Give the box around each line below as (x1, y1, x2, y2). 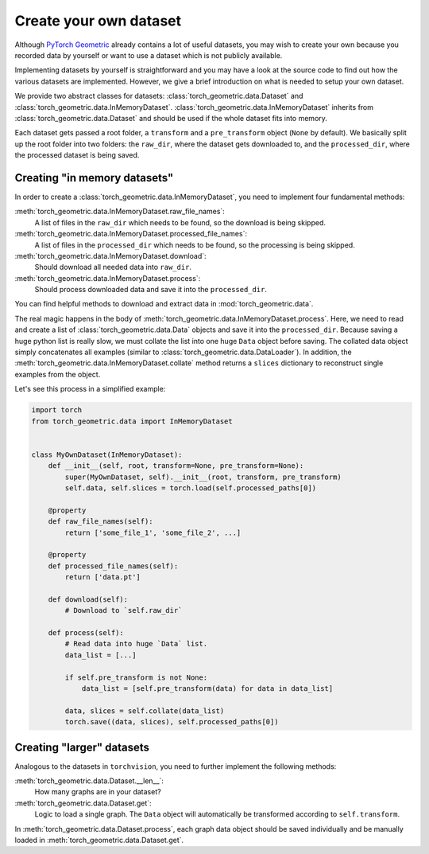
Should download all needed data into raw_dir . (34, 263, 192, 272)
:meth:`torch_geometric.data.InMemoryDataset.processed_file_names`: (14, 229, 248, 239)
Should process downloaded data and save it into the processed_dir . (34, 285, 268, 294)
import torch (31, 406, 83, 415)
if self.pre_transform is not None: (64, 673, 208, 682)
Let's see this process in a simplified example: (14, 384, 166, 394)
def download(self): (48, 595, 129, 604)
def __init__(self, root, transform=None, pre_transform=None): (48, 462, 304, 470)
